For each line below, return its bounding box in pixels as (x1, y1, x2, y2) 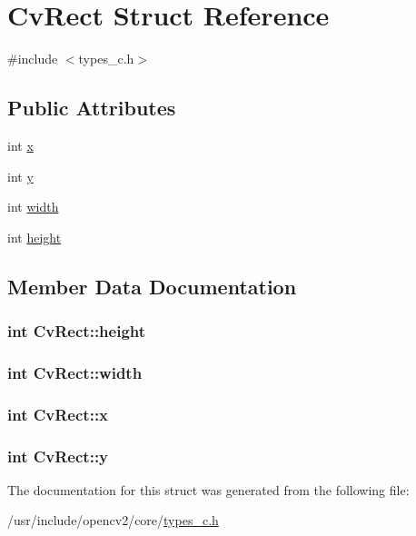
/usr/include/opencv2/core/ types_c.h (7, 511, 219, 530)
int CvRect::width (7, 361, 143, 383)
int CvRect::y (7, 444, 109, 467)
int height (7, 227, 62, 246)
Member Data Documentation (7, 272, 297, 300)
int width (7, 197, 59, 216)
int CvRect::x (7, 402, 109, 425)
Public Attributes (7, 94, 176, 122)
